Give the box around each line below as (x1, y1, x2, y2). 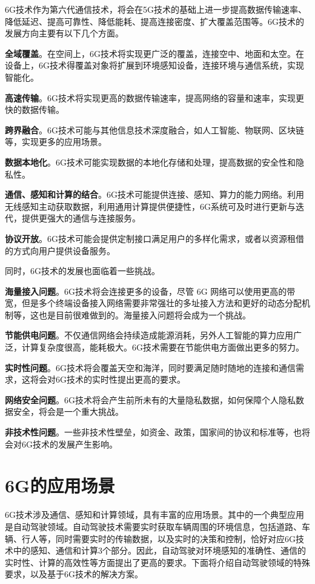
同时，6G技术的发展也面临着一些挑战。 (5, 264, 160, 277)
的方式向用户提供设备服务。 (5, 244, 115, 257)
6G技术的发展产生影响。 (21, 437, 118, 450)
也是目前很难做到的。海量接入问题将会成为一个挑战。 (38, 308, 251, 321)
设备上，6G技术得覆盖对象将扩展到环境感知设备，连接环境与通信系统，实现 (5, 59, 304, 72)
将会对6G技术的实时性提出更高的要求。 (30, 373, 185, 386)
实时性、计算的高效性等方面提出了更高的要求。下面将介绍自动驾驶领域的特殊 (5, 555, 310, 568)
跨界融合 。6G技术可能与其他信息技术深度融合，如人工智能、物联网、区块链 (5, 123, 304, 136)
